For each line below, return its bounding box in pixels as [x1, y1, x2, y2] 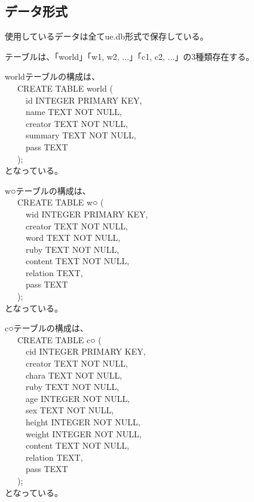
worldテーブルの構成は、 [5, 70, 100, 83]
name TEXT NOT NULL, [25, 105, 122, 118]
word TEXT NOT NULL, [25, 231, 121, 244]
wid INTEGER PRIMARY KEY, [25, 207, 148, 220]
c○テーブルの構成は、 [5, 322, 88, 334]
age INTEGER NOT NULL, [25, 392, 130, 404]
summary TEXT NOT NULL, [25, 129, 136, 141]
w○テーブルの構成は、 [5, 184, 91, 196]
